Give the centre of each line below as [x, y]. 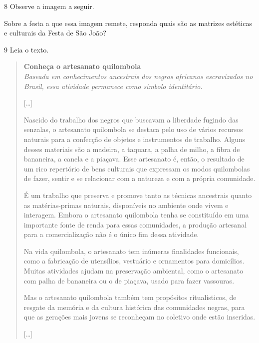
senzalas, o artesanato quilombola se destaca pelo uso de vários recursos [133, 129]
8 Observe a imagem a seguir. [49, 6]
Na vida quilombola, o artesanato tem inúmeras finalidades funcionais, [131, 251]
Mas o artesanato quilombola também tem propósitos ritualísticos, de [130, 297]
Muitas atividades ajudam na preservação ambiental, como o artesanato [133, 271]
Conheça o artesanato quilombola [82, 66]
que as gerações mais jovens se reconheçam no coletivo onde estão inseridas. [139, 317]
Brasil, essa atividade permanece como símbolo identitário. [113, 86]
